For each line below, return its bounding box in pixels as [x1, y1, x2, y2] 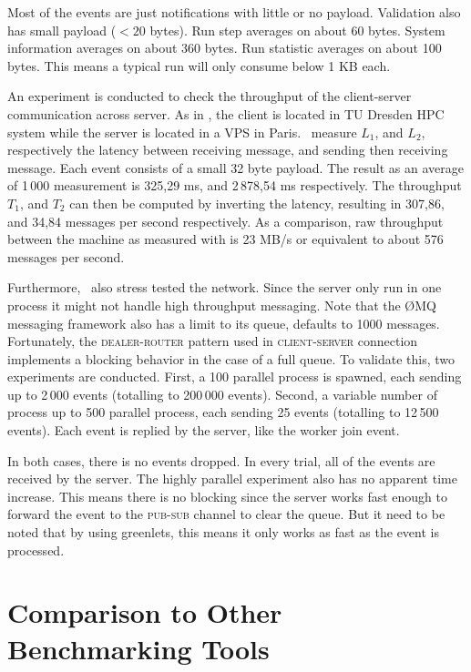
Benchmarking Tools [7, 629, 270, 667]
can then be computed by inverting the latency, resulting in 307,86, [69, 193, 445, 212]
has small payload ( [7, 20, 117, 39]
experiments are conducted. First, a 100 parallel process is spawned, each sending [7, 367, 462, 386]
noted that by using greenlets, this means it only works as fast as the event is [7, 523, 439, 542]
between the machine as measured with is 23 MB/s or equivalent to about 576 [7, 229, 444, 249]
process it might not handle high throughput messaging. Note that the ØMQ [7, 295, 436, 314]
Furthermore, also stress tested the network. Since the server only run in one [7, 278, 442, 297]
